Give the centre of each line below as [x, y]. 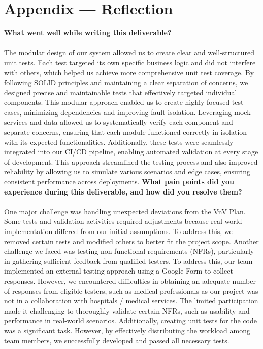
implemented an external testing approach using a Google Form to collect [119, 271]
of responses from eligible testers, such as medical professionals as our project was [131, 290]
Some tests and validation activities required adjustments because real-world [123, 221]
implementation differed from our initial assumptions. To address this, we [118, 231]
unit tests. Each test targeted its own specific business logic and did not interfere [130, 62]
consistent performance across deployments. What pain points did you [119, 182]
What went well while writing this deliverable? [88, 33]
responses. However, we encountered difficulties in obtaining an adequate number [130, 280]
